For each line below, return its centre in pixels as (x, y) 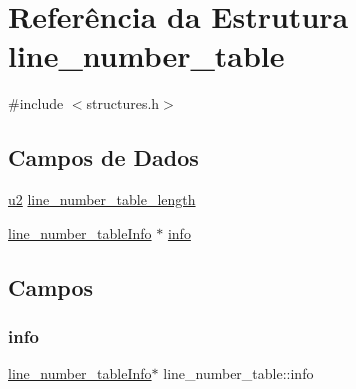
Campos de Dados (103, 157)
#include (36, 103)
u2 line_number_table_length (102, 199)
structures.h (123, 103)
